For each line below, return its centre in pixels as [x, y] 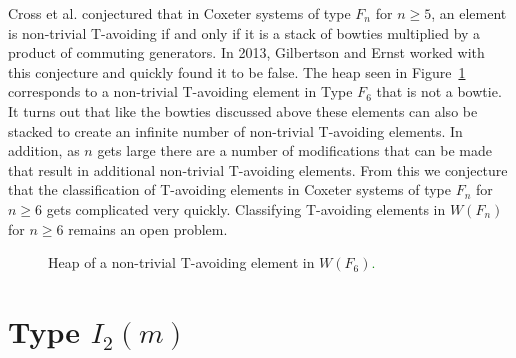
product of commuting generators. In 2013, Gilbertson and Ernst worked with [246, 52]
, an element [469, 13]
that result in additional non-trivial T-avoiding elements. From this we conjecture [258, 169]
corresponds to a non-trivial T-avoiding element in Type [180, 91]
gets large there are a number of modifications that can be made [295, 150]
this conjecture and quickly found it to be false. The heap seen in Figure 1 [237, 71]
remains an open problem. [148, 228]
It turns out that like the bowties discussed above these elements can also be [243, 110]
